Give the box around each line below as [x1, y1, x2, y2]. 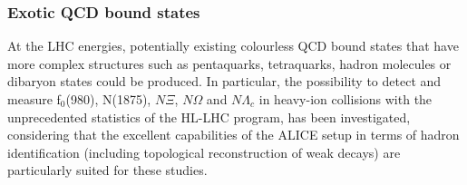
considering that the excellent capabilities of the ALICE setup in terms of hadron [7, 125, 460, 144]
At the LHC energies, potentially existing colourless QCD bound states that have [7, 36, 459, 55]
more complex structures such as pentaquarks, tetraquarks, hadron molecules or [7, 54, 452, 73]
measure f [7, 90, 61, 108]
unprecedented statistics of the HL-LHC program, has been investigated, [7, 107, 411, 126]
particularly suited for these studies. [7, 161, 208, 180]
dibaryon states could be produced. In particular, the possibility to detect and [7, 72, 442, 91]
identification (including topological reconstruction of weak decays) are [7, 142, 401, 161]
